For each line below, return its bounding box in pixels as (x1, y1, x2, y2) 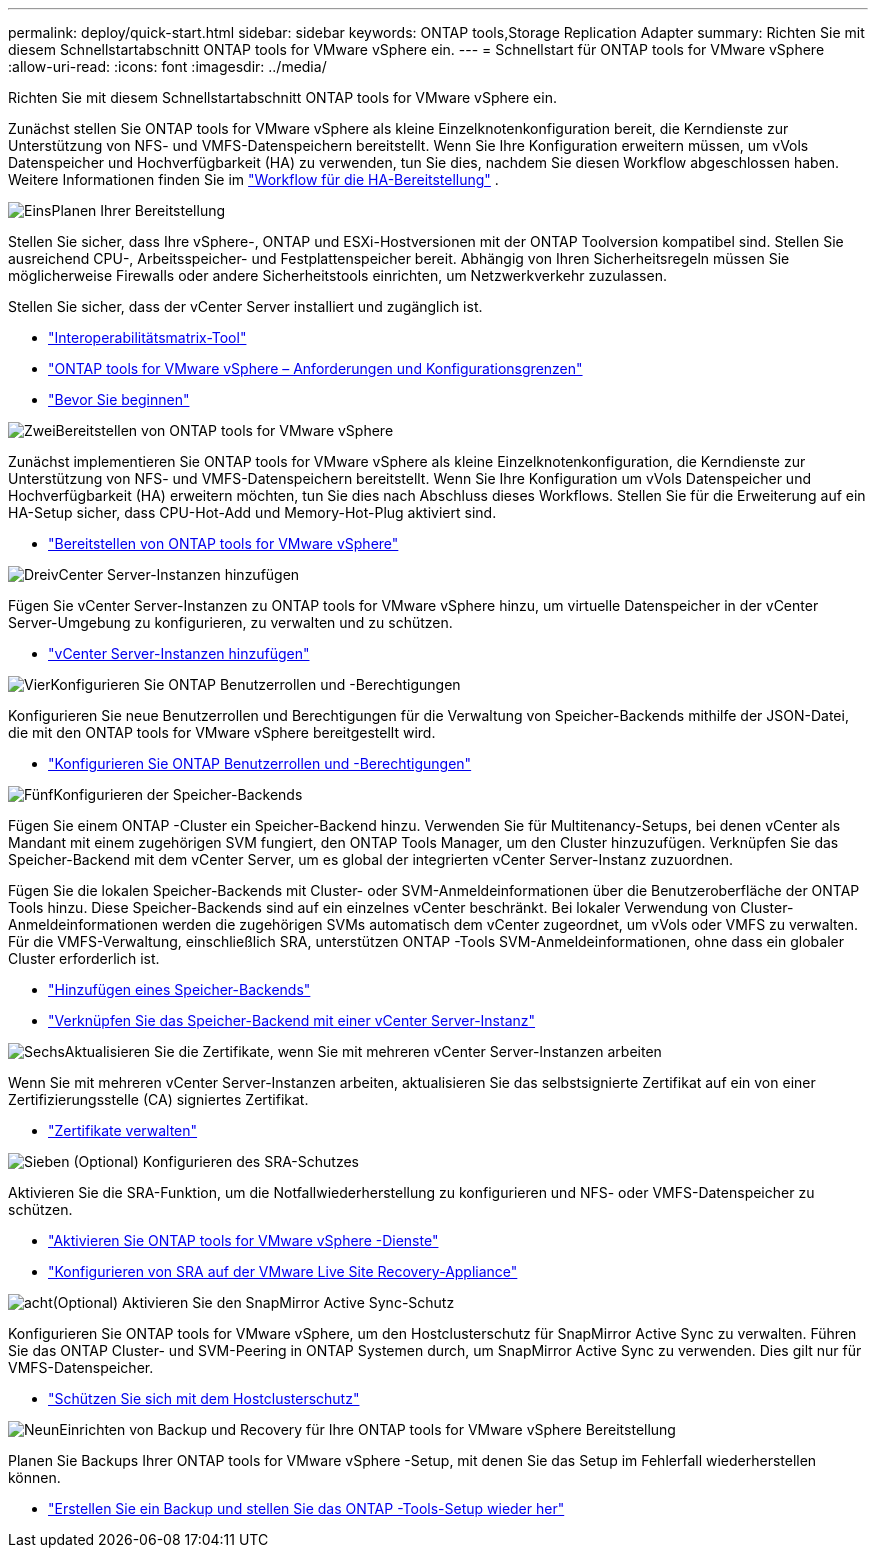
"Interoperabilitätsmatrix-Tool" (48, 329, 247, 346)
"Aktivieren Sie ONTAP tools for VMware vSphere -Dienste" (48, 1232, 439, 1249)
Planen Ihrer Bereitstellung (51, 202, 226, 219)
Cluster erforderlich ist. (8, 950, 160, 967)
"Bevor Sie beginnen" (48, 391, 190, 408)
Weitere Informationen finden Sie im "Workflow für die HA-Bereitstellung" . (8, 171, 499, 188)
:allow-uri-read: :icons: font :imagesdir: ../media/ (8, 58, 327, 75)
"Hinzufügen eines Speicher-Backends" (48, 981, 311, 998)
